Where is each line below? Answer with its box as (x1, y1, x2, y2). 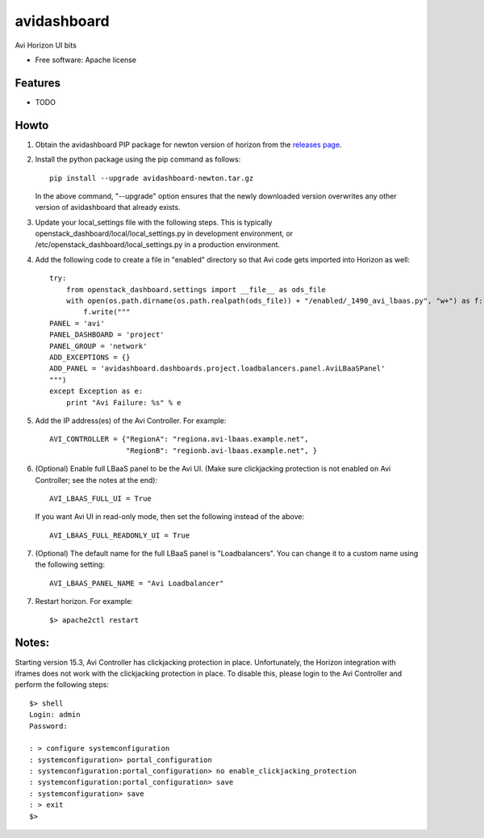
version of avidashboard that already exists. (35, 203, 181, 212)
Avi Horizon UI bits (15, 40, 77, 50)
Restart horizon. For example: (35, 597, 133, 606)
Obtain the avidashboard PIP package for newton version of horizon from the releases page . (35, 140, 342, 149)
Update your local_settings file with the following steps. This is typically (35, 217, 273, 227)
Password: (29, 721, 68, 731)
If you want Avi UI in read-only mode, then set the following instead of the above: (35, 512, 305, 522)
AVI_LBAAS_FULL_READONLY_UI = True (49, 530, 190, 540)
